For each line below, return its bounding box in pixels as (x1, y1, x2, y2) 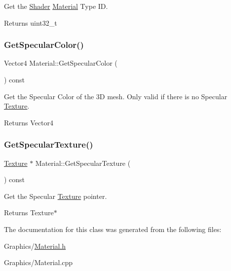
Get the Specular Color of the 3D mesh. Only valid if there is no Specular (4, 91, 228, 101)
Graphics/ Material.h (4, 240, 66, 251)
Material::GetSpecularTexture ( (35, 157, 131, 168)
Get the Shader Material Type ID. (4, 1, 108, 11)
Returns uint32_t (4, 17, 57, 28)
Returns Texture (4, 207, 54, 218)
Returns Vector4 (4, 117, 53, 127)
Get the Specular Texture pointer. (4, 191, 107, 201)
